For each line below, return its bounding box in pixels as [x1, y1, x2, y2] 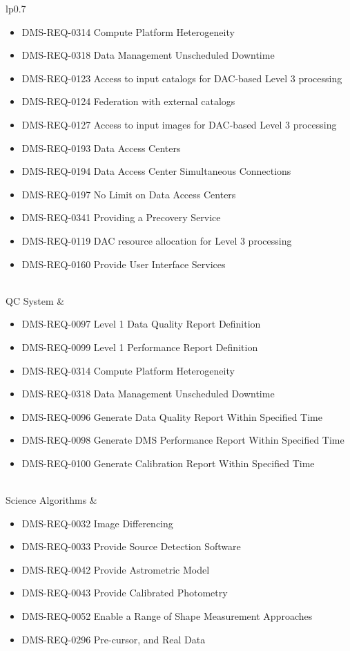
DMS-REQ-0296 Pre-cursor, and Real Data [21, 632, 206, 646]
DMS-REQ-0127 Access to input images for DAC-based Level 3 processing [21, 117, 337, 131]
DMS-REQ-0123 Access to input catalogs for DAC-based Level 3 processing [21, 70, 342, 85]
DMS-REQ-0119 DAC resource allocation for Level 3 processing [21, 233, 292, 247]
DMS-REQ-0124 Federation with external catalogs [21, 94, 235, 108]
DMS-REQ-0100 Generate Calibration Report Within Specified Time [21, 455, 315, 470]
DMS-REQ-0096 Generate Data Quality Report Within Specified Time [21, 409, 322, 424]
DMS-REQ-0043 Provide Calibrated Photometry [21, 585, 228, 600]
